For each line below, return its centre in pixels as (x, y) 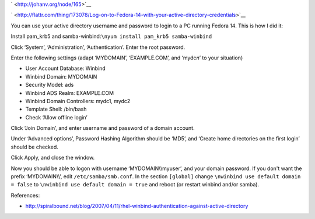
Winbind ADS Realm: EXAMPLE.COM (70, 93)
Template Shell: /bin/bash (56, 109)
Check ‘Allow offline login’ (56, 117)
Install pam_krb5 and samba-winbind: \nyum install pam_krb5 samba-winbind (111, 36)
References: (25, 195)
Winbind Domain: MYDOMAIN (61, 76)
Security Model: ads (50, 85)
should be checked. (34, 147)
